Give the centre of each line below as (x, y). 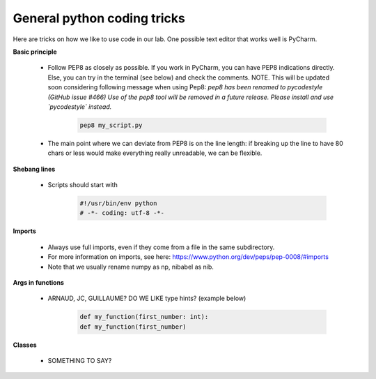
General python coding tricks (99, 18)
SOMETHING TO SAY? (80, 361)
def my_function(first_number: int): (144, 317)
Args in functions (38, 282)
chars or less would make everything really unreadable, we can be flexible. (155, 153)
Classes (25, 345)
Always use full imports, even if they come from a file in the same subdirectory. (161, 247)
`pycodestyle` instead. (80, 106)
